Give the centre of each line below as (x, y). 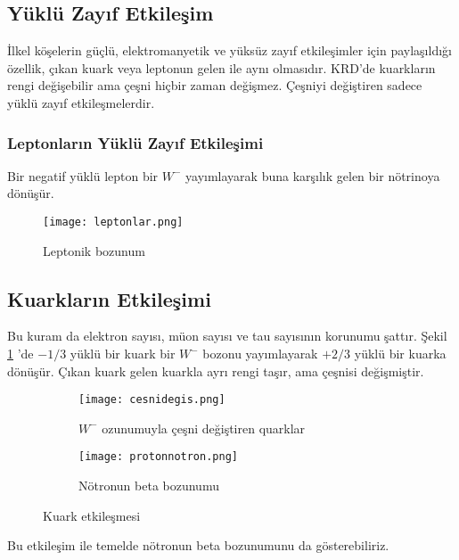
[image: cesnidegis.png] (152, 400)
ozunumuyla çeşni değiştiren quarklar (204, 428)
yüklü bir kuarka (400, 354)
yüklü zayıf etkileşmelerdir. (81, 102)
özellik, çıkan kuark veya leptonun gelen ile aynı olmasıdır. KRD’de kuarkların (221, 67)
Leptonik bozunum (94, 250)
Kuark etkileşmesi (92, 515)
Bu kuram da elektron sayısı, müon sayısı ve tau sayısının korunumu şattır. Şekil (227, 336)
